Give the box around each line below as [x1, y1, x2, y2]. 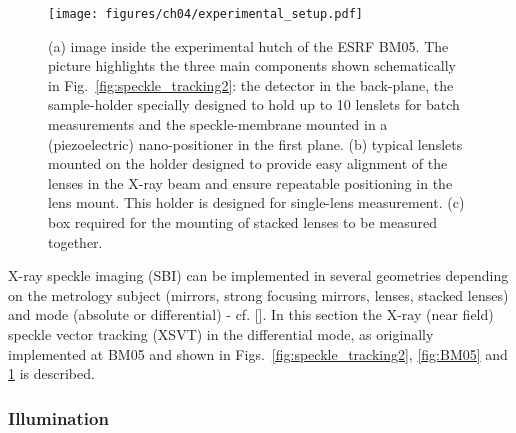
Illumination [8, 405, 109, 430]
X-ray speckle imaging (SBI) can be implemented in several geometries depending [8, 265, 509, 286]
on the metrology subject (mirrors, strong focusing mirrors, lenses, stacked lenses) [8, 284, 509, 305]
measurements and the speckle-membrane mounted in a [48, 114, 388, 135]
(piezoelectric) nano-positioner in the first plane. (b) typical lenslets [48, 133, 463, 154]
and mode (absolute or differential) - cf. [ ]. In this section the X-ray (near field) [8, 304, 494, 325]
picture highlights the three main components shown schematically [48, 55, 456, 76]
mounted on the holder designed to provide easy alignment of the [48, 153, 448, 174]
